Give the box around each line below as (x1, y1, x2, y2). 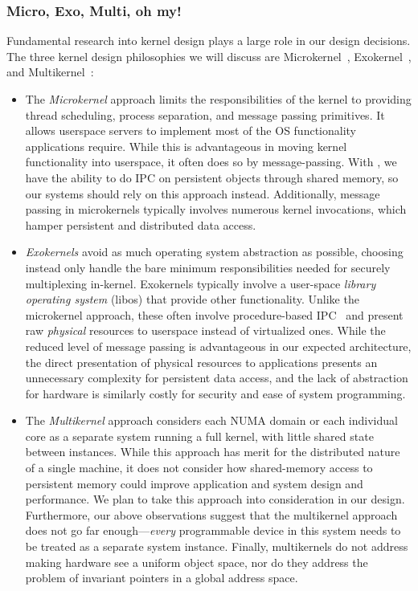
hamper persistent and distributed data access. (25, 216, 256, 233)
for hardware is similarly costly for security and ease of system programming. (25, 385, 406, 401)
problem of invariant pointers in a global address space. (25, 569, 298, 586)
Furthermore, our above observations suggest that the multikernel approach (25, 506, 398, 523)
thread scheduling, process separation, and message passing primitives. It (25, 106, 385, 123)
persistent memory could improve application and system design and (25, 475, 363, 491)
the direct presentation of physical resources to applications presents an (25, 353, 378, 370)
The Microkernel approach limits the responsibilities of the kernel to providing (25, 91, 412, 107)
